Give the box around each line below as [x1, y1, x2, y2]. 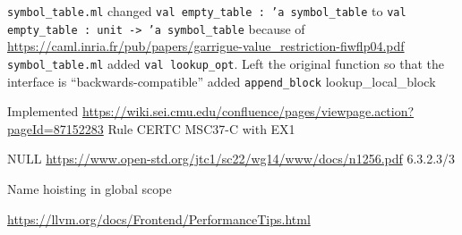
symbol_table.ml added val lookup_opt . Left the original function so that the [7, 54, 444, 72]
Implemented [7, 102, 79, 121]
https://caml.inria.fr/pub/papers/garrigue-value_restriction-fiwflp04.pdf [7, 37, 405, 55]
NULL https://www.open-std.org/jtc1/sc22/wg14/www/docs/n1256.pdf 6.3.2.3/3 [7, 149, 456, 168]
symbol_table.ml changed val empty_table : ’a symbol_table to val [7, 2, 406, 20]
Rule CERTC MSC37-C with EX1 [107, 119, 295, 138]
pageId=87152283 [7, 119, 104, 138]
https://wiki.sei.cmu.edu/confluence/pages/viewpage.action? [82, 102, 415, 121]
